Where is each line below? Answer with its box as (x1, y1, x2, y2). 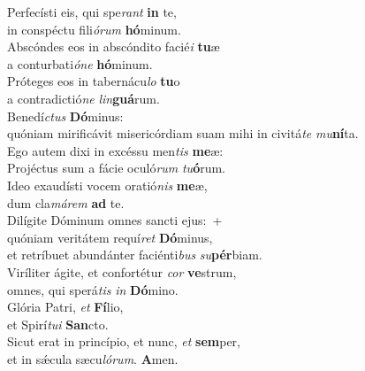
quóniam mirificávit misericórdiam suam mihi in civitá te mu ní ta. (7, 124, 359, 143)
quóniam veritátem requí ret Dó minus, (7, 228, 213, 246)
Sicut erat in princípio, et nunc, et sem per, (7, 332, 240, 351)
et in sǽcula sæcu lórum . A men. (7, 349, 179, 367)
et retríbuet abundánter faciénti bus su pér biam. (7, 245, 262, 264)
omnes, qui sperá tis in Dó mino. (7, 280, 179, 298)
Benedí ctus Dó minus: (7, 106, 124, 125)
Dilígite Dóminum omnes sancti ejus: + (7, 211, 223, 229)
